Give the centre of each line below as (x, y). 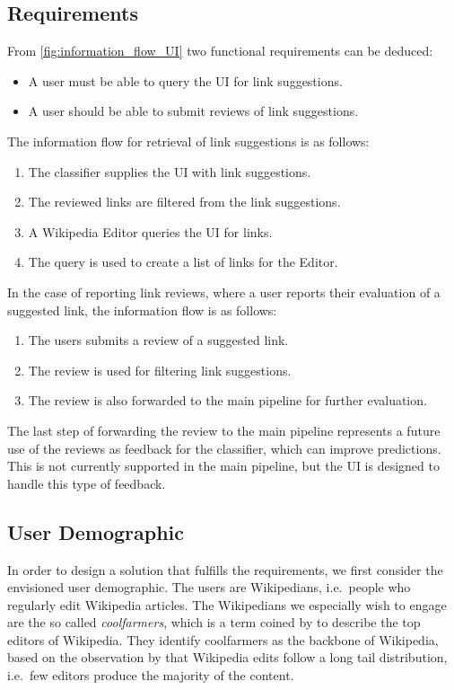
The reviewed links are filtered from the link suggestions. (184, 202)
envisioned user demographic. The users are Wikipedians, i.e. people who (209, 587)
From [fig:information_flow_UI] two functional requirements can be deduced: (220, 51)
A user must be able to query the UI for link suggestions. (185, 80)
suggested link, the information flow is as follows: (142, 310)
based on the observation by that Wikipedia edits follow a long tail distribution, (227, 657)
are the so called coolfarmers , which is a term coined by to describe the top (214, 622)
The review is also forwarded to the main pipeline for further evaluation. (227, 400)
